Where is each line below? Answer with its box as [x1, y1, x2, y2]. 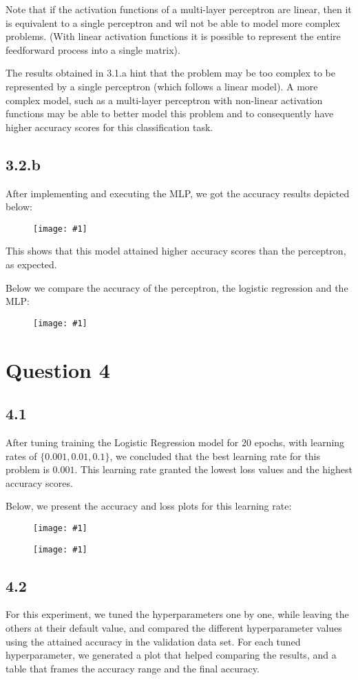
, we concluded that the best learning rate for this [109, 448, 321, 463]
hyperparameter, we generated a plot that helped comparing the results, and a [6, 648, 337, 662]
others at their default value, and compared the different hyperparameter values [6, 621, 342, 635]
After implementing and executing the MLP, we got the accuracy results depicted [6, 186, 350, 200]
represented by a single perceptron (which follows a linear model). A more [6, 79, 318, 93]
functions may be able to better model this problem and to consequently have [6, 106, 334, 121]
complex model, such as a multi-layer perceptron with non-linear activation [6, 92, 323, 107]
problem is [6, 462, 50, 477]
